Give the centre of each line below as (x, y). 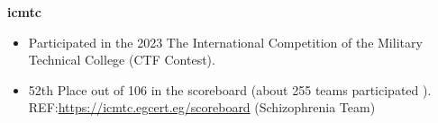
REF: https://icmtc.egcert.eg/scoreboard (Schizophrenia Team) (202, 107)
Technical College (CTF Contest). (122, 60)
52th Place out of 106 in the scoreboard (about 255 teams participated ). (230, 89)
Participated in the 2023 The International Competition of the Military (225, 42)
